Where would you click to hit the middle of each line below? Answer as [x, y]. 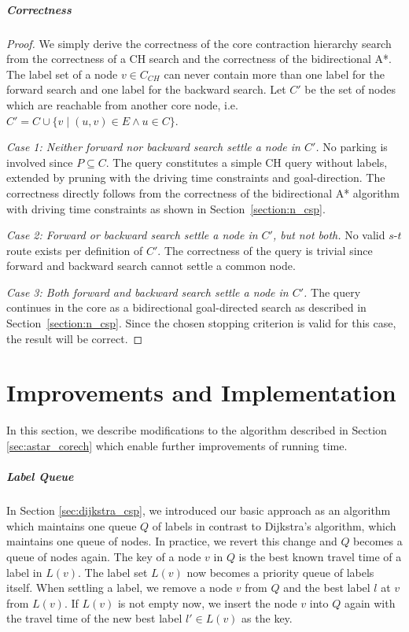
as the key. [267, 618]
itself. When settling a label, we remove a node [120, 588]
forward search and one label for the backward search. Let [146, 89]
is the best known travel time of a [320, 556]
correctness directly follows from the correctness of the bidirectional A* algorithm [203, 192]
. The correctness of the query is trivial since [265, 250]
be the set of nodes [350, 89]
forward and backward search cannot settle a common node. [151, 266]
